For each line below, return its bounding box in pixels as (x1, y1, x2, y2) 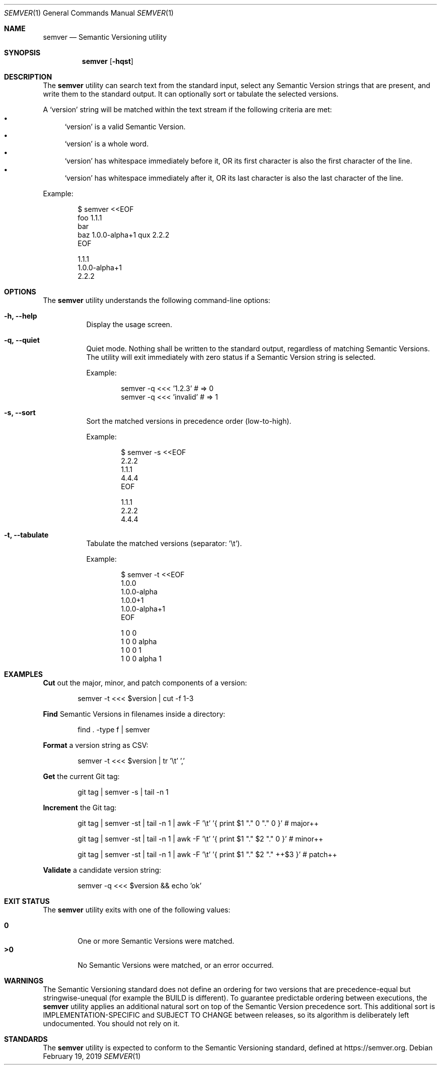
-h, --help (4, 312, 37, 320)
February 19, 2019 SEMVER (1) (43, 1052, 141, 1060)
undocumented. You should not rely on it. (43, 1019, 180, 1028)
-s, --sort (4, 408, 36, 417)
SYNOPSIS (4, 48, 41, 57)
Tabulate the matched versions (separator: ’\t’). (86, 539, 242, 548)
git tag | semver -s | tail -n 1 (78, 788, 169, 796)
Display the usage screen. (86, 320, 172, 329)
